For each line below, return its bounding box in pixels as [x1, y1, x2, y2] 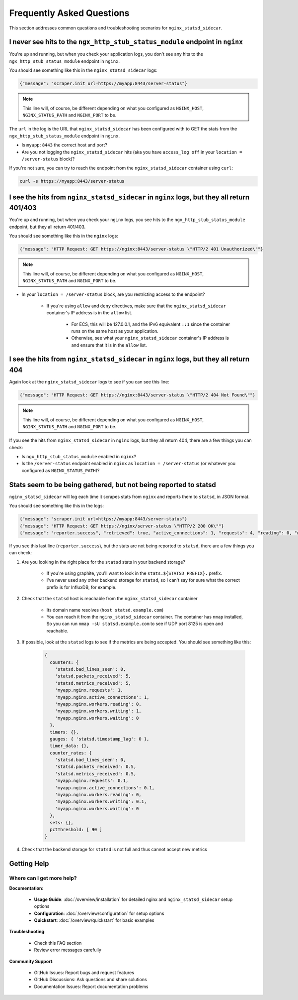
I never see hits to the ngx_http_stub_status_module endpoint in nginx [9, 38, 243, 46]
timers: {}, [50, 729, 79, 735]
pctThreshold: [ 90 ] [50, 827, 103, 832]
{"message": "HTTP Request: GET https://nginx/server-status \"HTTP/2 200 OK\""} [19, 523, 224, 529]
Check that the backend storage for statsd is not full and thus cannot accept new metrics [21, 847, 207, 853]
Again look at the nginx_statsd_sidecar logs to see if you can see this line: [9, 379, 169, 385]
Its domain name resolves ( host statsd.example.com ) [46, 607, 164, 613]
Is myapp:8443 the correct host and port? [21, 142, 108, 148]
